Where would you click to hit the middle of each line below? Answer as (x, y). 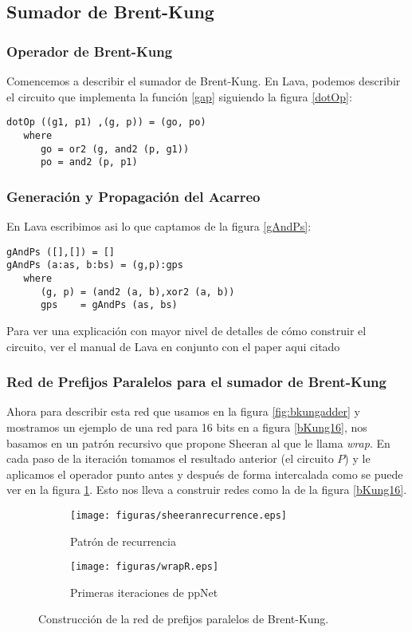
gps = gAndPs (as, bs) (109, 305)
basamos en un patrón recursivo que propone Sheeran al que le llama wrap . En (198, 442)
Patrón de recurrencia (123, 541)
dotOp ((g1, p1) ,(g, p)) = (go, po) (106, 122)
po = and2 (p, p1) (89, 162)
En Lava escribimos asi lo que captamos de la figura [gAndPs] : (159, 226)
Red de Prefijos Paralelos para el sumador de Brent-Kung (196, 382)
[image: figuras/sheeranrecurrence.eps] (179, 515)
